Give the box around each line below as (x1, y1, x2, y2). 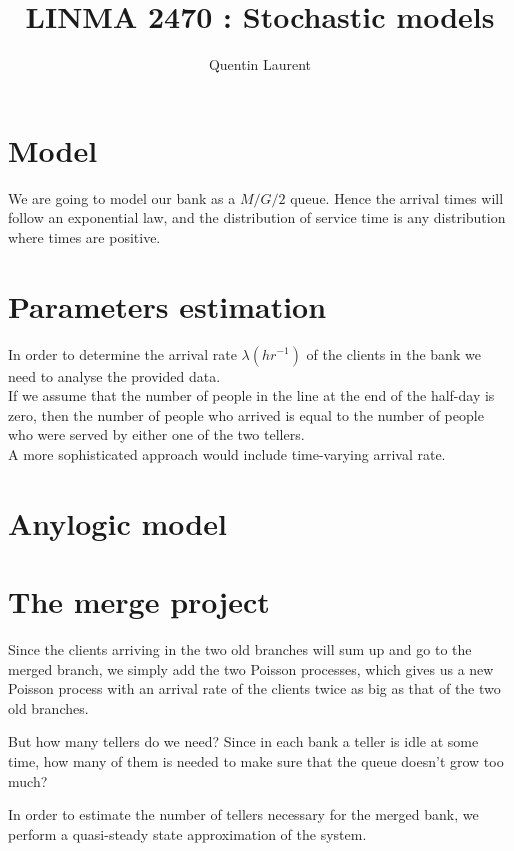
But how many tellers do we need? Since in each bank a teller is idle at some (8, 731, 479, 752)
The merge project (8, 581, 270, 622)
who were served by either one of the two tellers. (8, 424, 305, 445)
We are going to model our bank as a (8, 187, 236, 208)
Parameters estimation (8, 285, 327, 326)
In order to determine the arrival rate (8, 343, 237, 364)
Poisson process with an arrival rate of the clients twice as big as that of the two (8, 678, 501, 699)
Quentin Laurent (208, 54, 312, 75)
